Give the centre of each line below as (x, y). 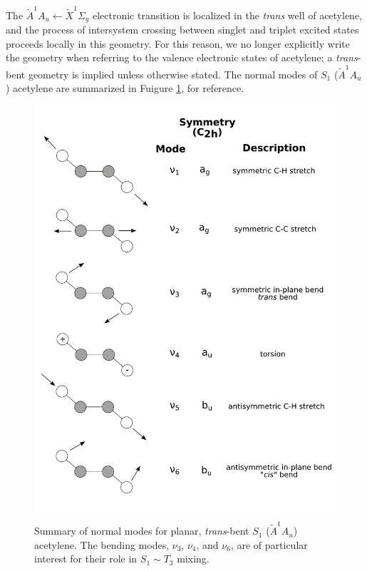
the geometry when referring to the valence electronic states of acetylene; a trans (182, 57)
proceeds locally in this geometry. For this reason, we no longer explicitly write (178, 43)
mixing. (193, 559)
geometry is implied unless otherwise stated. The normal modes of (173, 74)
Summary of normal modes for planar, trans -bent (142, 531)
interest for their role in (86, 559)
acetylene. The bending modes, (102, 544)
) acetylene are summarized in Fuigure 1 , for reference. (125, 88)
